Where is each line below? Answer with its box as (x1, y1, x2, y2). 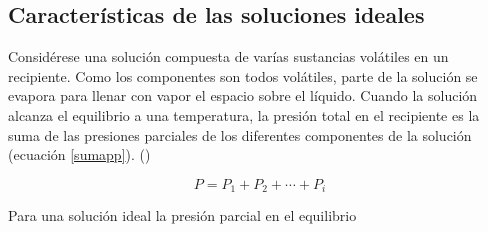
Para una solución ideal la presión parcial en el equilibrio (8, 205, 357, 226)
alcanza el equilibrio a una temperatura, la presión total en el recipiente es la (8, 104, 480, 125)
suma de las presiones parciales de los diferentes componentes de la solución (8, 124, 472, 145)
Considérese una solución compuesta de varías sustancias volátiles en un (8, 46, 449, 67)
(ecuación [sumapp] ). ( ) (8, 144, 151, 165)
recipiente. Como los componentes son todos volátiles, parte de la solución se (8, 65, 478, 86)
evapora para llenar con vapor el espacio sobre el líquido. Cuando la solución (8, 85, 478, 106)
